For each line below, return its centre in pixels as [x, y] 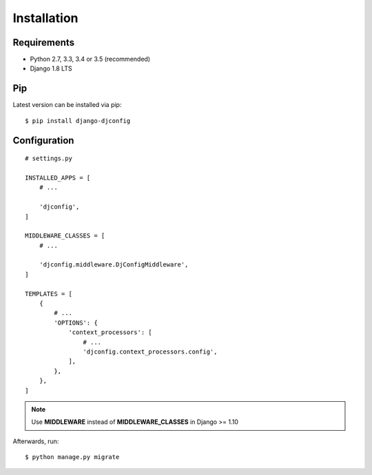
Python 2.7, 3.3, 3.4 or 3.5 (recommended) [90, 59]
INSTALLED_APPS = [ [58, 177]
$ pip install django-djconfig [78, 120]
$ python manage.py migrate [72, 457]
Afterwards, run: [36, 441]
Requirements [44, 42]
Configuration [43, 140]
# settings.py [49, 158]
